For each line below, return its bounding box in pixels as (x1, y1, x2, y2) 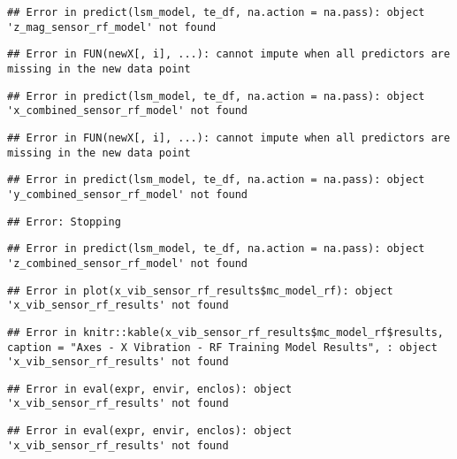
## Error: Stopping (7, 215, 121, 228)
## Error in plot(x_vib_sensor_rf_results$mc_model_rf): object (7, 284, 393, 297)
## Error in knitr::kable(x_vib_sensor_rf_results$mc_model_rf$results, (7, 325, 444, 339)
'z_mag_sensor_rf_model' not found (7, 20, 217, 34)
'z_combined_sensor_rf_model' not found (7, 256, 248, 270)
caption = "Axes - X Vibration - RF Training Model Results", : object (7, 340, 438, 354)
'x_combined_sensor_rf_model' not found (7, 104, 248, 118)
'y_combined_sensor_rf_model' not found (7, 187, 248, 201)
